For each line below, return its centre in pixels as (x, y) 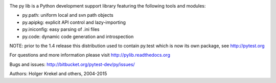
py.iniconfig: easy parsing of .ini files (61, 29)
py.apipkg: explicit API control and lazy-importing (74, 22)
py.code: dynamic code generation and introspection (78, 36)
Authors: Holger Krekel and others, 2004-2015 (58, 74)
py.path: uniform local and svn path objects (68, 15)
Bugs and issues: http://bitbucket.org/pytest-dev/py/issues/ (72, 64)
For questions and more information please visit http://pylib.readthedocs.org (90, 55)
